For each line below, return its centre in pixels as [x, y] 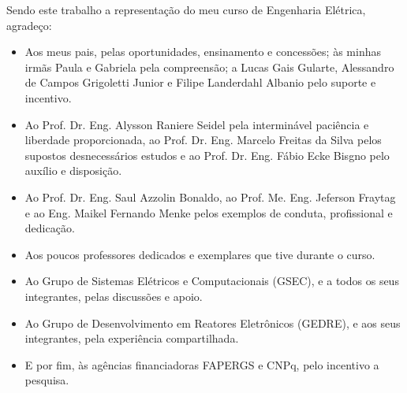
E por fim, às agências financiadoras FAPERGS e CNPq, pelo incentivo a [202, 364]
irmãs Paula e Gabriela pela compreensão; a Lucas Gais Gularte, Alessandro [209, 67]
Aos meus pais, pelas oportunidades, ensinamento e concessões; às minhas [203, 52]
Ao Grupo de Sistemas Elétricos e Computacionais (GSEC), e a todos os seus [212, 281]
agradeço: [29, 25]
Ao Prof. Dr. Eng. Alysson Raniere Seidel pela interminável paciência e [197, 124]
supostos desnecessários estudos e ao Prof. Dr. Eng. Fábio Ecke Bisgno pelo [207, 155]
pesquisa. [47, 380]
